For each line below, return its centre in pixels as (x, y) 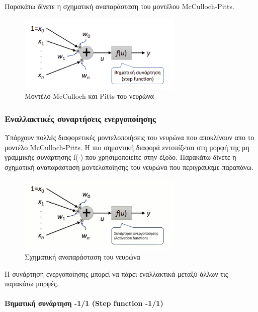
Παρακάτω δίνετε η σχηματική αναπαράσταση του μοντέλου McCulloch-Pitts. (119, 6)
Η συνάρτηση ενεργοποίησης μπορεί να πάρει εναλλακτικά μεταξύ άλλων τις (116, 273)
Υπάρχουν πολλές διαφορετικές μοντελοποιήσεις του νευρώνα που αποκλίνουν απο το (130, 137)
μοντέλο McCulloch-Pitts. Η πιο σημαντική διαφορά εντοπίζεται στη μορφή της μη (127, 147)
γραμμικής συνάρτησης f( (41, 157)
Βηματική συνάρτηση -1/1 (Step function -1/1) (84, 303)
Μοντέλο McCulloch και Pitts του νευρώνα (89, 96)
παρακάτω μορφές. (32, 284)
